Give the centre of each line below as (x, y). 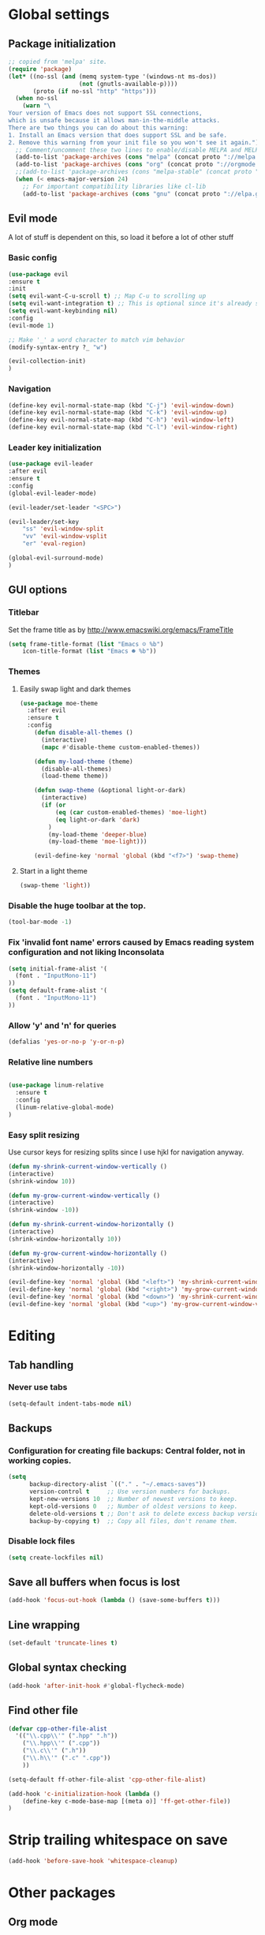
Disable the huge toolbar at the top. (77, 905)
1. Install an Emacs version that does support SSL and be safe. (118, 135)
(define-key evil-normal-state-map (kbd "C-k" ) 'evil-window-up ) (118, 413)
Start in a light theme (54, 871)
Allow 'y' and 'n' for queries (62, 1025)
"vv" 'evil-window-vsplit (65, 537)
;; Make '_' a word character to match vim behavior (97, 340)
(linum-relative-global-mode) (65, 1107)
